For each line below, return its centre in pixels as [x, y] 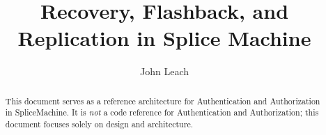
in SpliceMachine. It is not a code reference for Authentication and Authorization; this [162, 112]
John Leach [164, 71]
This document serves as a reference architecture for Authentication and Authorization [163, 101]
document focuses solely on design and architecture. [99, 124]
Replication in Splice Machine [164, 38]
